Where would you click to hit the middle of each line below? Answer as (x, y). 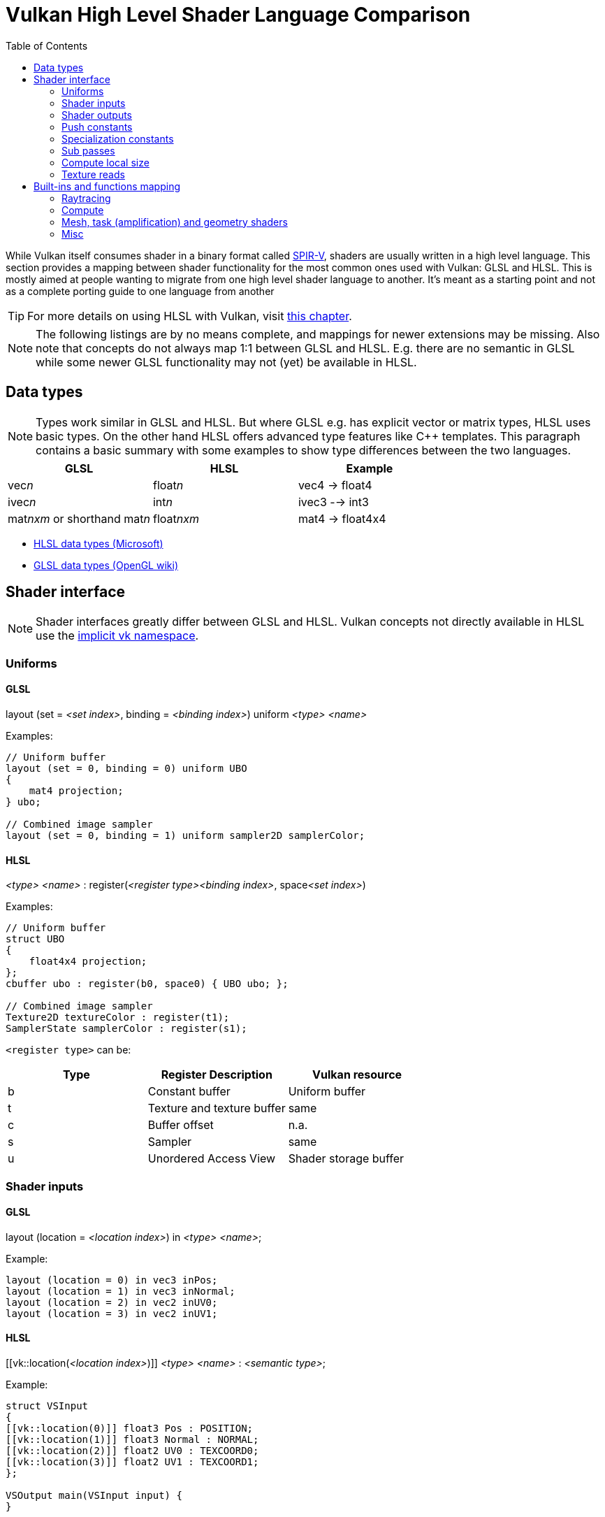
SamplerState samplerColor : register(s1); (126, 1029)
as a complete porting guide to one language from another (140, 291)
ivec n (22, 502)
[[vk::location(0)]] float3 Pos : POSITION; (130, 1429)
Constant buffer (189, 1092)
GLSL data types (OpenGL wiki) (106, 565)
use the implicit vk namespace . (117, 636)
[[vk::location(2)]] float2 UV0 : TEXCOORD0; (132, 1451)
